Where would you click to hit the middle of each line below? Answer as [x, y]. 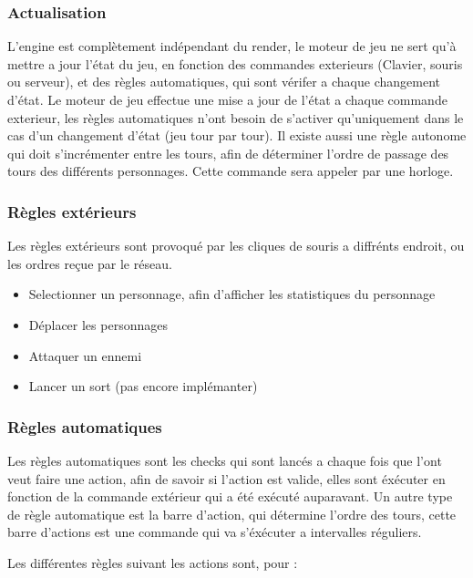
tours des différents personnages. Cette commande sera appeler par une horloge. [231, 171]
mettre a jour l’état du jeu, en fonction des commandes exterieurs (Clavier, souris [235, 63]
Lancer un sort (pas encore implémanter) [143, 386]
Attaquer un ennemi [85, 355]
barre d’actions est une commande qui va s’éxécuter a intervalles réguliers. [215, 532]
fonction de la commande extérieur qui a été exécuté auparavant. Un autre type [230, 496]
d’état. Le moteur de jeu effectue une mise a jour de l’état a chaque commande [227, 99]
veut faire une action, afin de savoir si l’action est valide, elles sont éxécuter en [226, 478]
